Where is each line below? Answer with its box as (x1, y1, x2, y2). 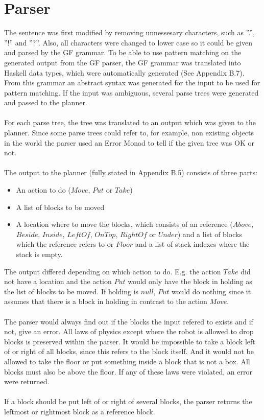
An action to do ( (16, 184, 71, 195)
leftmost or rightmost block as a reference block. (4, 406, 155, 416)
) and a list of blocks (177, 228, 242, 239)
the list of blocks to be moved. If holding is (4, 286, 139, 296)
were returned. (4, 376, 50, 387)
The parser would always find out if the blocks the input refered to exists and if (4, 316, 253, 326)
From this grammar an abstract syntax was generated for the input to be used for (4, 77, 260, 88)
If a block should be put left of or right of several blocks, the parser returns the (4, 396, 252, 407)
